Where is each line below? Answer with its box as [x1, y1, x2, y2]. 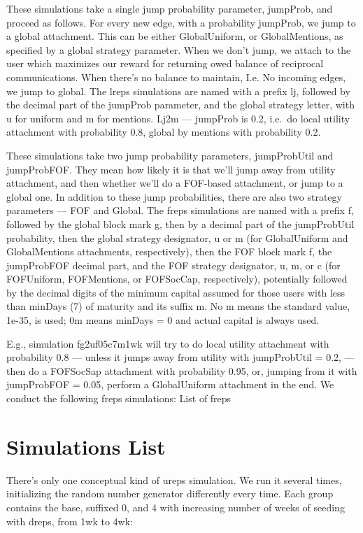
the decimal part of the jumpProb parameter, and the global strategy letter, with [6, 97, 355, 112]
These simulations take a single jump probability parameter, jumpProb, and [6, 1, 333, 15]
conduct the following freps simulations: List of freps [6, 391, 232, 406]
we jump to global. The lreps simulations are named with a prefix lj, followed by [6, 83, 350, 98]
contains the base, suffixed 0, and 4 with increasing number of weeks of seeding [6, 499, 345, 514]
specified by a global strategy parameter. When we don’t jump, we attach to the [6, 42, 351, 57]
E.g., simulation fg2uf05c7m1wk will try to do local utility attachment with [6, 336, 329, 350]
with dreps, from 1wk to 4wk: [6, 513, 133, 528]
